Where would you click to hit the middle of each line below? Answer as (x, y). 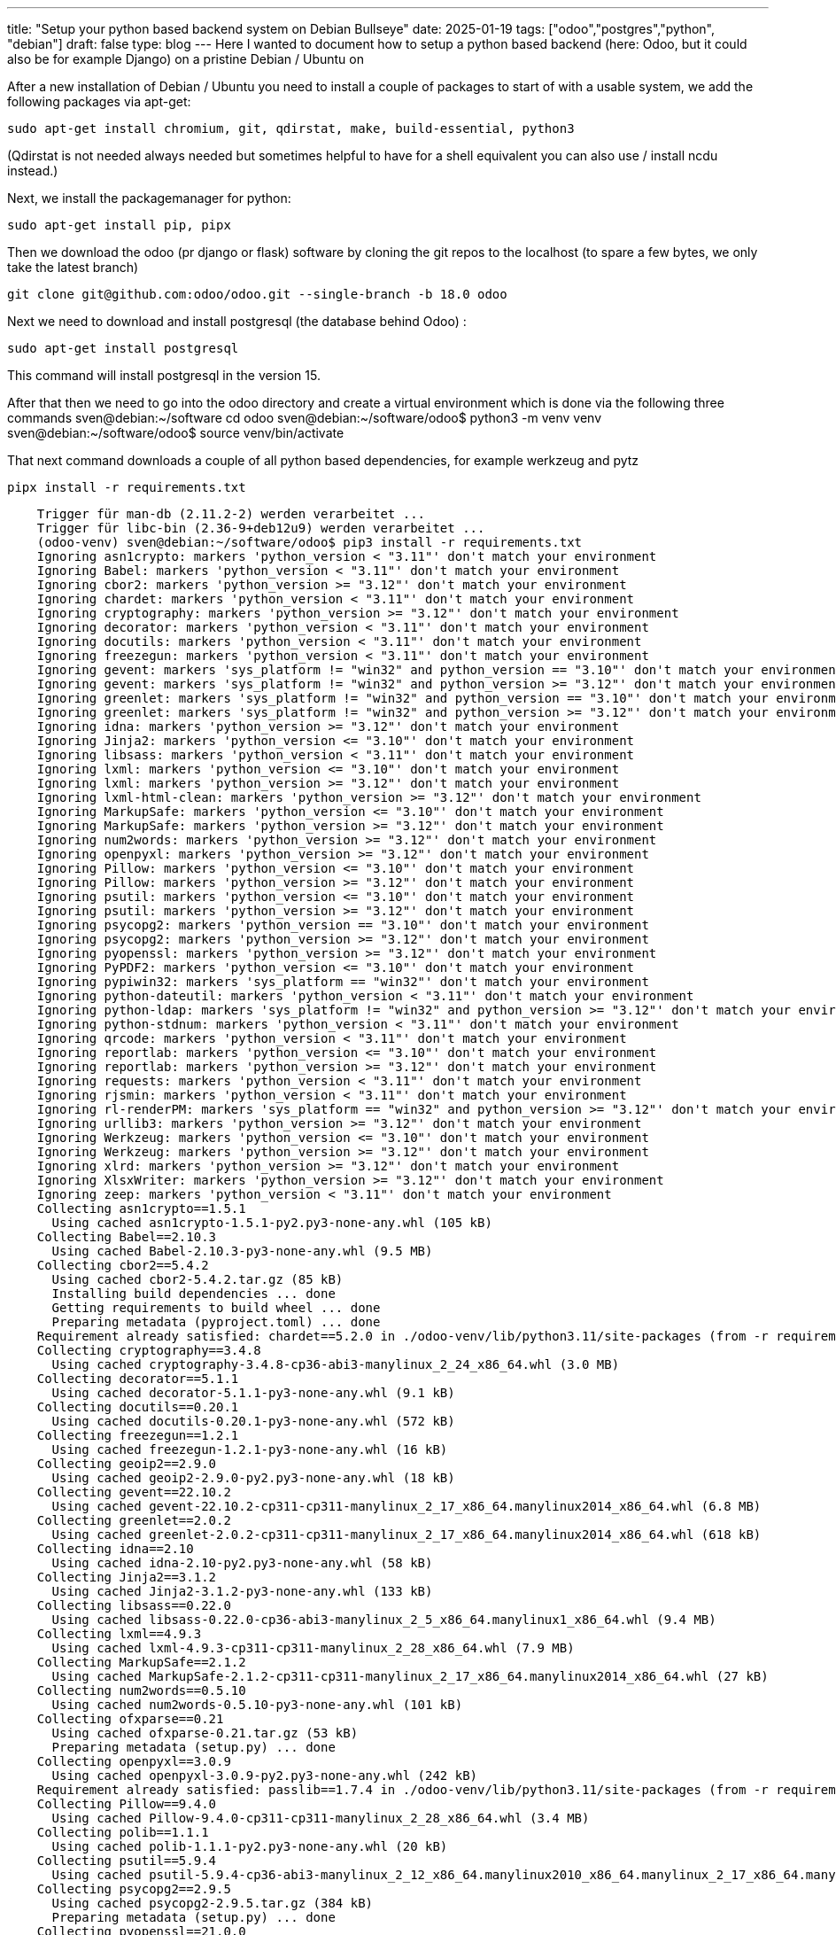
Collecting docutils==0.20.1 (138, 1407)
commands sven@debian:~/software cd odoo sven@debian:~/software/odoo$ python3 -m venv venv (305, 418)
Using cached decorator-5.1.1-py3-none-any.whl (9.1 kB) (253, 1393)
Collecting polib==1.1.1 (123, 1832)
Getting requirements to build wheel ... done (216, 1308)
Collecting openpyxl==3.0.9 (134, 1761)
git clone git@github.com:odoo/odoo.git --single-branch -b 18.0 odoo (257, 294)
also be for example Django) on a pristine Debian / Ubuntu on (186, 59)
